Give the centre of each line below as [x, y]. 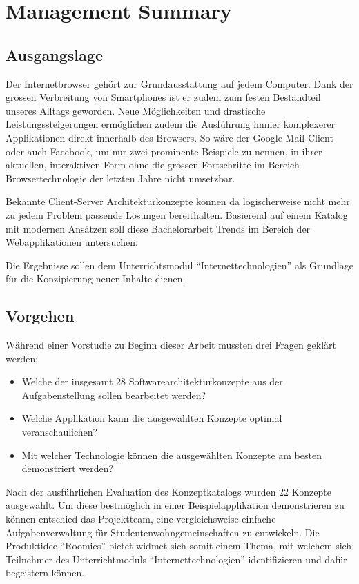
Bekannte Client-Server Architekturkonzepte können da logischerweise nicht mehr [178, 201]
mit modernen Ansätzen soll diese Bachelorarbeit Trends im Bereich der [158, 228]
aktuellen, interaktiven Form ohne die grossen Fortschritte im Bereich [153, 165]
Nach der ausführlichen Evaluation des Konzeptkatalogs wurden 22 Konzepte [168, 491]
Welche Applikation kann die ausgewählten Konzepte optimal [152, 418]
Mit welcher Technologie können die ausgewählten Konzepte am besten [172, 455]
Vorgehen [40, 316]
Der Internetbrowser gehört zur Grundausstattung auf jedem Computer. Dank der [179, 83]
